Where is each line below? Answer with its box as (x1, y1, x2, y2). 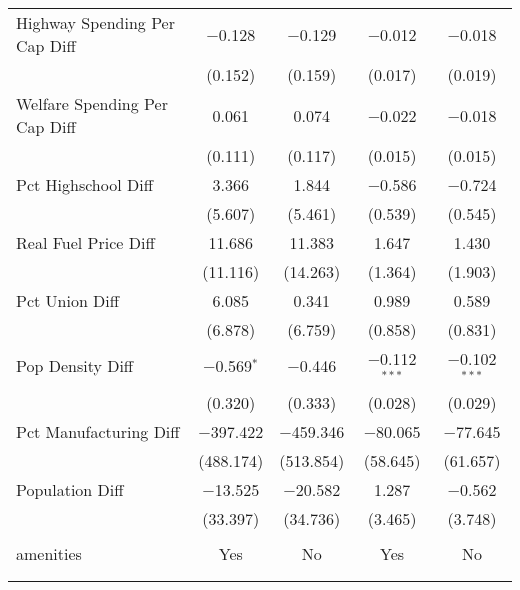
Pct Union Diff (16, 289, 120, 312)
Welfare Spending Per (16, 92, 168, 115)
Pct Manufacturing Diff (16, 419, 180, 443)
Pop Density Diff (16, 354, 134, 378)
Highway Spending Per (16, 11, 175, 34)
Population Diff (16, 477, 124, 501)
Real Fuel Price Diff (16, 231, 155, 254)
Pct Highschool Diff (16, 173, 153, 196)
